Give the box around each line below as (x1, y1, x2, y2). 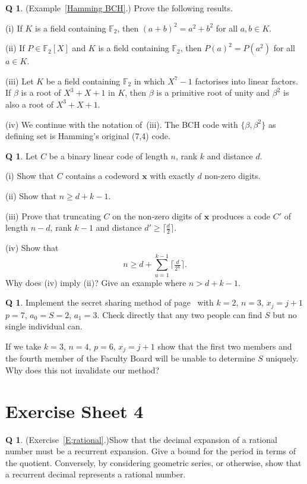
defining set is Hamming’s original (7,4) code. (5, 130, 170, 142)
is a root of (21, 86, 61, 99)
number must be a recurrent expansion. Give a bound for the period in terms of (5, 445, 296, 457)
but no (273, 308, 297, 320)
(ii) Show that (5, 189, 56, 202)
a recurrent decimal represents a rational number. (5, 468, 186, 480)
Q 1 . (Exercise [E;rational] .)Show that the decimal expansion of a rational (5, 433, 277, 445)
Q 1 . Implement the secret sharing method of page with (5, 296, 214, 309)
